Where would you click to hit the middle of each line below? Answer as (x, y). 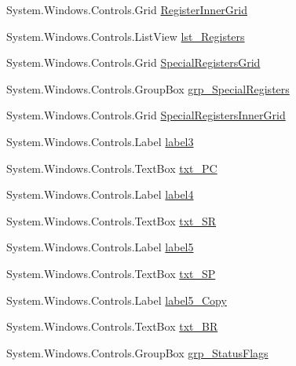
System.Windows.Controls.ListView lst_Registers (126, 36)
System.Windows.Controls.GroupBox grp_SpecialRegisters (148, 88)
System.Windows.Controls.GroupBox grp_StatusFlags (137, 352)
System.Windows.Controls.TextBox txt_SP (111, 273)
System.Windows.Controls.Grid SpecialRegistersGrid (133, 62)
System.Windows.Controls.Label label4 (100, 194)
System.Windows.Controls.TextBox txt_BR (112, 326)
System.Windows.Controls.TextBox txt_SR (111, 220)
